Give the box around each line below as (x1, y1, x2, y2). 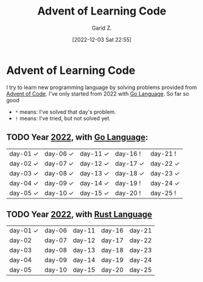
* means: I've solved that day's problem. (15, 108, 116, 116)
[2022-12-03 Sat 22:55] (72, 36, 132, 43)
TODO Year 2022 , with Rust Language (6, 209, 153, 219)
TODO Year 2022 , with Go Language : (6, 132, 148, 143)
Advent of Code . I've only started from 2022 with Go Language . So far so (6, 90, 190, 97)
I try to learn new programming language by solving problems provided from (6, 84, 197, 91)
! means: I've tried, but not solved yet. (15, 114, 111, 122)
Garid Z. (92, 24, 112, 31)
